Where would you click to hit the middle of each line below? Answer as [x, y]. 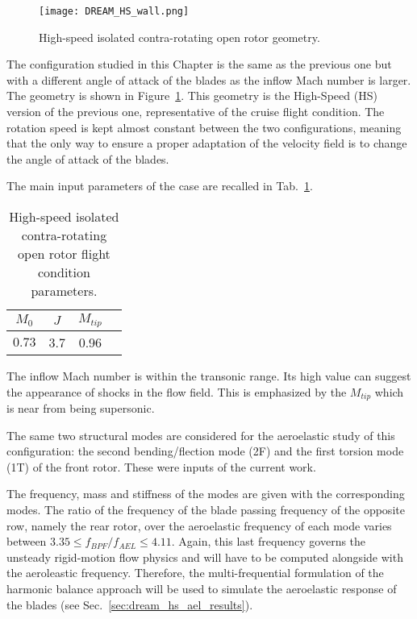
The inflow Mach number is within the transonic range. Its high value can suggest [209, 375]
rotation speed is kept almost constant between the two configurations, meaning [204, 127]
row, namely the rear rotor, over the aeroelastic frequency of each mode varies [199, 525]
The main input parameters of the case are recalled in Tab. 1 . [160, 186]
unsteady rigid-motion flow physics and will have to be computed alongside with [205, 557]
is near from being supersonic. [81, 407]
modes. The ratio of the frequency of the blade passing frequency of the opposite [206, 509]
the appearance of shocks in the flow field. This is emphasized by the [177, 391]
